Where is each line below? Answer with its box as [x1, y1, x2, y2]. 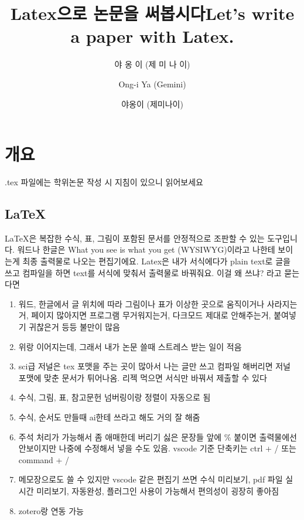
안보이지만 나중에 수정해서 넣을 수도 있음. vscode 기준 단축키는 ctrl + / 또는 [18, 442, 296, 454]
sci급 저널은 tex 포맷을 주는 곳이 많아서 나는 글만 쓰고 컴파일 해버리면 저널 [18, 360, 291, 372]
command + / [18, 453, 70, 465]
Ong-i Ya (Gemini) [118, 77, 186, 90]
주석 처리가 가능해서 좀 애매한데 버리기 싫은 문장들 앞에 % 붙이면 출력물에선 [18, 430, 297, 443]
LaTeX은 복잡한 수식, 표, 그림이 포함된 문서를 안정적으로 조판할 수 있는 [5, 232, 265, 244]
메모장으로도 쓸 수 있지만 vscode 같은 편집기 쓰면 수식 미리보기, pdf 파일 [18, 473, 283, 485]
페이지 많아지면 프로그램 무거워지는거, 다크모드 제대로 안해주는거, [31, 309, 271, 321]
